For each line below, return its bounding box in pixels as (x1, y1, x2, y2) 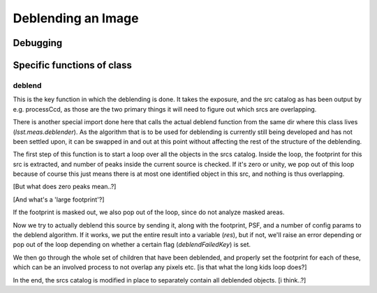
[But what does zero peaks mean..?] (13, 182, 117, 191)
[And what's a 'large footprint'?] (13, 195, 105, 204)
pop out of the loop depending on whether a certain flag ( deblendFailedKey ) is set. (13, 241, 251, 249)
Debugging (13, 37, 63, 49)
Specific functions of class (13, 59, 132, 71)
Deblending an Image (13, 10, 139, 26)
